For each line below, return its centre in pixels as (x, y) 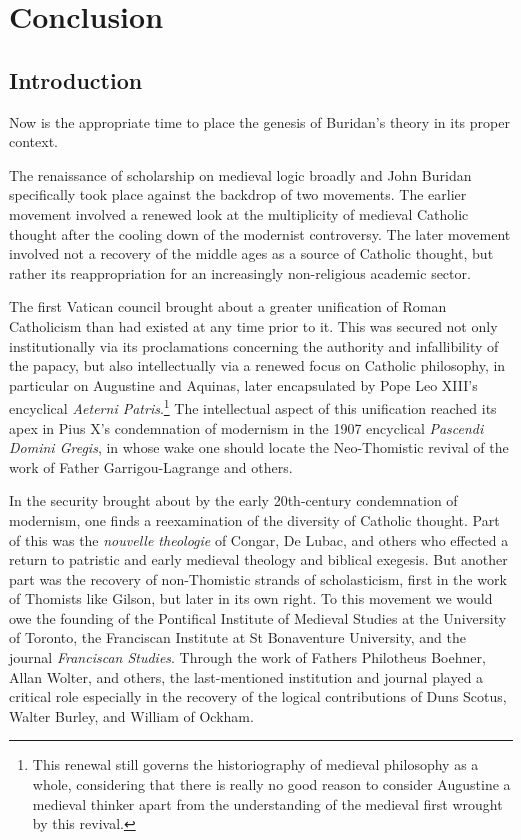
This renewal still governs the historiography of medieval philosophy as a (255, 764)
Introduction (76, 79)
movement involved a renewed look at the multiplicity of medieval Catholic (239, 213)
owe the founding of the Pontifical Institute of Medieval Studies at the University (258, 617)
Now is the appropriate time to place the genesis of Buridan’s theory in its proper (259, 121)
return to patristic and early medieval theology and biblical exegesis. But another (258, 559)
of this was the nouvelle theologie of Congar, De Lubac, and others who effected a (259, 539)
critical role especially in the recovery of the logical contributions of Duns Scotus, (258, 696)
